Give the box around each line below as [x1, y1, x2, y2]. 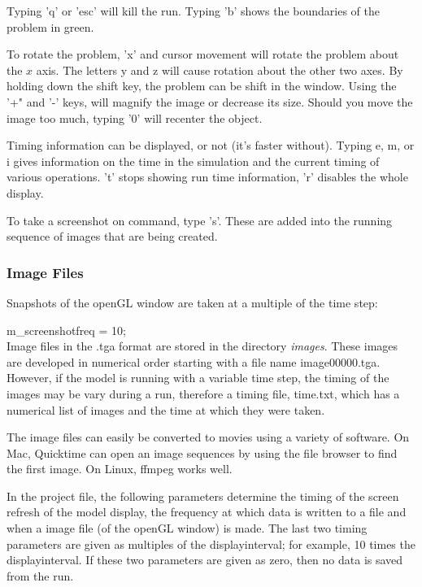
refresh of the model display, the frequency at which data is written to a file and [7, 503, 407, 520]
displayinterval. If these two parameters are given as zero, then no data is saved [7, 551, 403, 568]
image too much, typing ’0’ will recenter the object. [7, 109, 263, 126]
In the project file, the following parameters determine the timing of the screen [7, 487, 399, 504]
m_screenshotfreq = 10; [7, 321, 126, 338]
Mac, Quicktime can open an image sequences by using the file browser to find [7, 444, 398, 461]
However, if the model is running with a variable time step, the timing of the [7, 369, 389, 386]
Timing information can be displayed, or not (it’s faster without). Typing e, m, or [7, 137, 415, 154]
